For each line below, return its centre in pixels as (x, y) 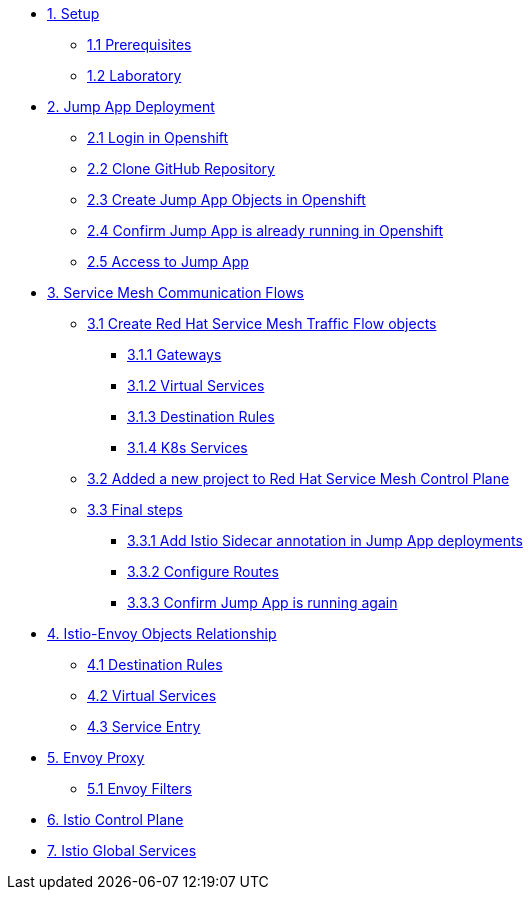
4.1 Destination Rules (155, 664)
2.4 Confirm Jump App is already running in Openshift (265, 230)
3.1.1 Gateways (174, 354)
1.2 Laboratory (134, 75)
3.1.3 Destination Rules (201, 416)
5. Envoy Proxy (96, 757)
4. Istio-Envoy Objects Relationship (162, 633)
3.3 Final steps (135, 509)
